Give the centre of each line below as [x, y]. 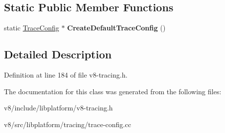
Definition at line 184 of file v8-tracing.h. [66, 75]
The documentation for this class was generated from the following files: [113, 91]
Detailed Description [58, 54]
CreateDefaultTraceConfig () [116, 28]
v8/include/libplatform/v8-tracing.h [58, 108]
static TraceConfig [32, 28]
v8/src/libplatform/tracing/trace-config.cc [68, 124]
